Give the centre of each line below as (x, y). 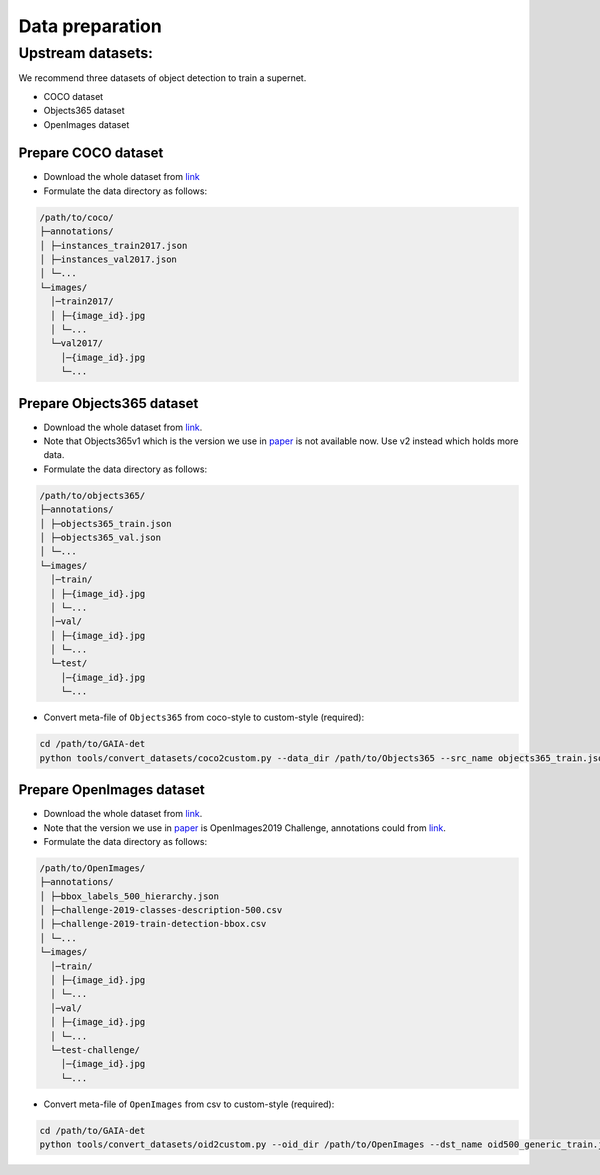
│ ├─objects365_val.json (100, 537)
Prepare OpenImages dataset (111, 790)
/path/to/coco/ (76, 217)
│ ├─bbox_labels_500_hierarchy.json (129, 896)
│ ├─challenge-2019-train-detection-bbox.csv (153, 924)
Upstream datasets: (86, 53)
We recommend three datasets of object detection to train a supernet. (162, 78)
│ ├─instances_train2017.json (113, 245)
